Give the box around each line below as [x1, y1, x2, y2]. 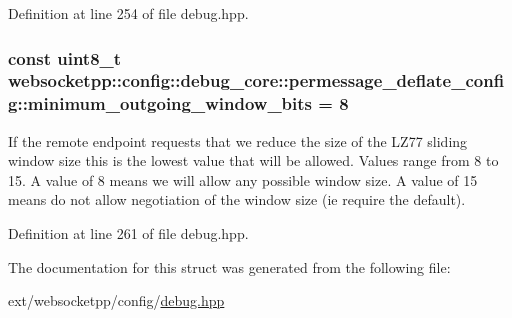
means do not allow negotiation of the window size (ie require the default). [8, 189, 466, 210]
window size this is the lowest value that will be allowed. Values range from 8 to [8, 150, 499, 171]
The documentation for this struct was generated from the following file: [8, 256, 451, 277]
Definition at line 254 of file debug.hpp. [8, 3, 249, 23]
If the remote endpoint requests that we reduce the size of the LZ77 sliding [8, 130, 468, 151]
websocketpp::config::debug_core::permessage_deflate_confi [8, 68, 505, 93]
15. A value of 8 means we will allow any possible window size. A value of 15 [8, 169, 478, 190]
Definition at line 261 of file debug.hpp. [8, 223, 249, 244]
